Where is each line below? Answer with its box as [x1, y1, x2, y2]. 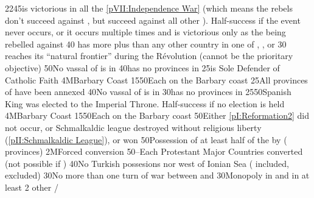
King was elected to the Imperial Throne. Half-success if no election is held [5, 97, 285, 110]
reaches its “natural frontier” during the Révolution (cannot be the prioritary [5, 49, 293, 62]
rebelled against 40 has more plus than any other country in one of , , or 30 [5, 37, 287, 50]
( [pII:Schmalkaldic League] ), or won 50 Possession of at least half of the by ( [5, 133, 287, 146]
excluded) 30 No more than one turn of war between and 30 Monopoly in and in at [5, 169, 310, 182]
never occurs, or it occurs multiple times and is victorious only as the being [5, 26, 286, 38]
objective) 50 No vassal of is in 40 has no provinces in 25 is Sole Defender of [5, 61, 280, 74]
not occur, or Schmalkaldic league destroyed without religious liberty [5, 121, 262, 133]
